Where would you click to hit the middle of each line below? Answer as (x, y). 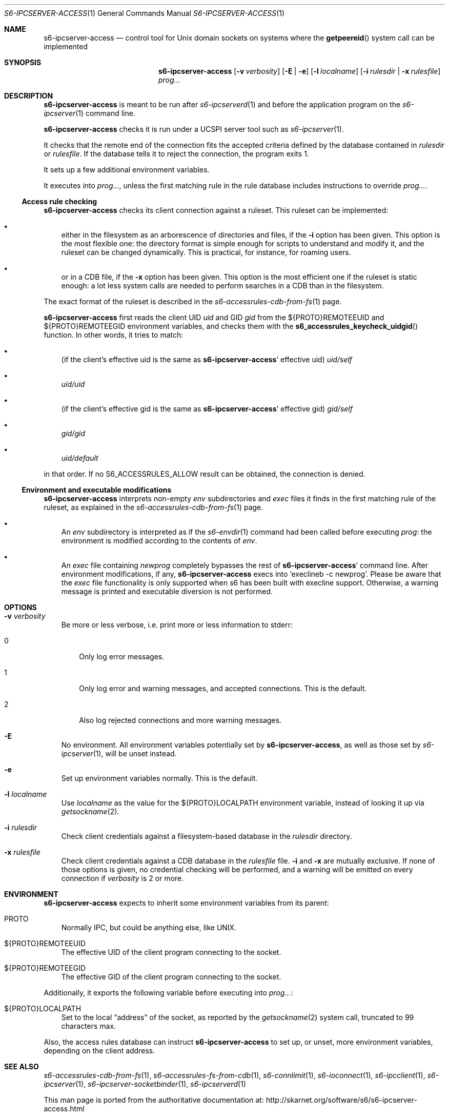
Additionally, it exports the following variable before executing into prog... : (168, 993)
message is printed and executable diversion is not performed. (167, 591)
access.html (64, 1109)
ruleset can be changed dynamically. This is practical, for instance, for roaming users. (206, 252)
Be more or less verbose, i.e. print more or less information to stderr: (177, 625)
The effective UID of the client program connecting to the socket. (171, 952)
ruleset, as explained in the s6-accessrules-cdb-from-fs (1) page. (154, 507)
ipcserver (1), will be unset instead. (119, 753)
